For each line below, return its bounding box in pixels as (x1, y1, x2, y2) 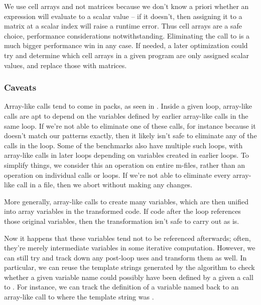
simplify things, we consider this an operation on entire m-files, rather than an (4, 159, 245, 170)
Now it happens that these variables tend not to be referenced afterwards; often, (4, 232, 251, 243)
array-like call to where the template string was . (4, 291, 154, 302)
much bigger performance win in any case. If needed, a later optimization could (4, 40, 248, 51)
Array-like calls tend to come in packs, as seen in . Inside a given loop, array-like (4, 101, 252, 111)
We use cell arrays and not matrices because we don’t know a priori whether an (4, 1, 249, 11)
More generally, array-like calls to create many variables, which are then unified (4, 196, 248, 206)
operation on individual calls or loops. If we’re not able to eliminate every (4, 169, 231, 180)
